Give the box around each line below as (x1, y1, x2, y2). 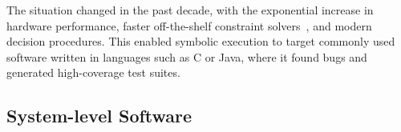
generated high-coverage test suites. (6, 64, 180, 81)
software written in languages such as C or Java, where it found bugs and (6, 48, 367, 65)
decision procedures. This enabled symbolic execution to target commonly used (6, 33, 395, 50)
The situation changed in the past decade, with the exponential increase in (6, 2, 374, 18)
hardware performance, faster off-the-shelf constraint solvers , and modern (6, 17, 372, 34)
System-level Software (6, 103, 192, 128)
